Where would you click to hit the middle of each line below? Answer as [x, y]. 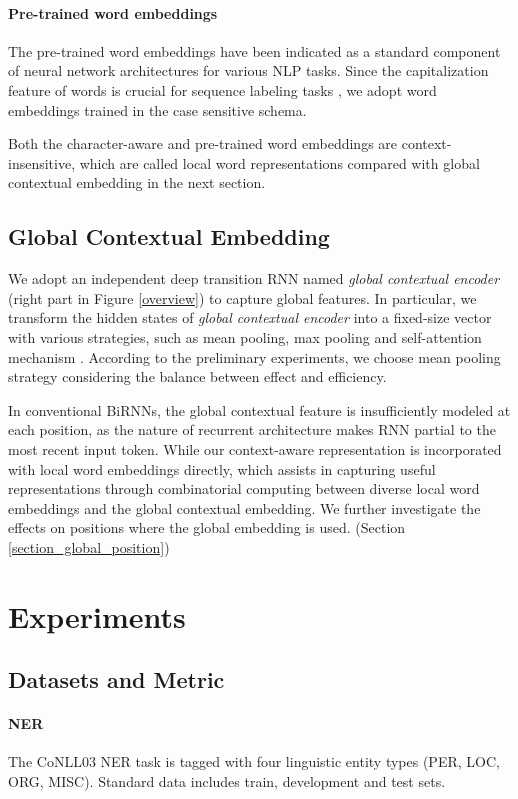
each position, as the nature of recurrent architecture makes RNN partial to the [252, 429]
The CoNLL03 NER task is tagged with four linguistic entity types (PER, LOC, [254, 761]
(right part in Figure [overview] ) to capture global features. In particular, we [242, 297]
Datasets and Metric [116, 679]
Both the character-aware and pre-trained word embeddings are [203, 143]
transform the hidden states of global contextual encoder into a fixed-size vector [250, 317]
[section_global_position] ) [89, 546]
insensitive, [42, 162]
